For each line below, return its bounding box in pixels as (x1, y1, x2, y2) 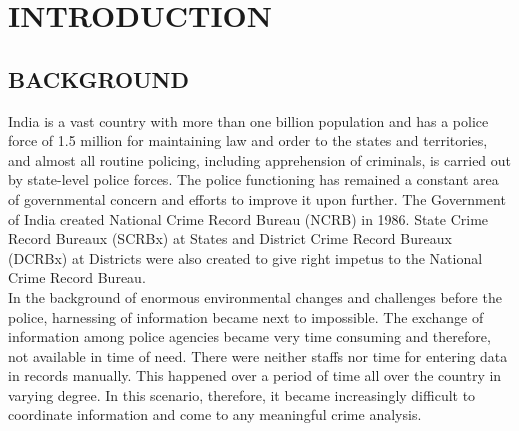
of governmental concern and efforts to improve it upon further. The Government (8, 188, 506, 209)
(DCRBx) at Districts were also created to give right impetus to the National (8, 247, 483, 268)
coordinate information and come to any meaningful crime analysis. (8, 404, 422, 425)
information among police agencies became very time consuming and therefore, (8, 326, 491, 347)
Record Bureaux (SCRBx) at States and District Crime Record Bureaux (8, 228, 452, 249)
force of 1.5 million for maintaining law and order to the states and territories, (8, 130, 488, 151)
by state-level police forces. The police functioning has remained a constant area (8, 169, 499, 190)
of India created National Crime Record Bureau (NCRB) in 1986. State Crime (8, 208, 489, 229)
